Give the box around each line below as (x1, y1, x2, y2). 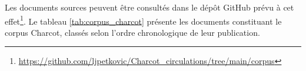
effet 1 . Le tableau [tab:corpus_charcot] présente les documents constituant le (5, 13, 282, 27)
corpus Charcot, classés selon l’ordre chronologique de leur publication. (5, 26, 260, 38)
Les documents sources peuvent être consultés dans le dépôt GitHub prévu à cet (5, 1, 294, 13)
